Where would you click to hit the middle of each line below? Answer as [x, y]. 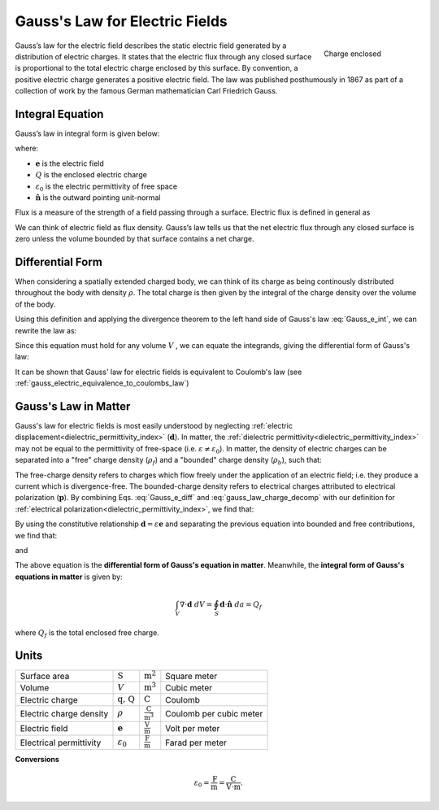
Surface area [45, 676]
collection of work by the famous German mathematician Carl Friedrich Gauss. [146, 91]
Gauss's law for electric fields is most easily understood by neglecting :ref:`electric [154, 426]
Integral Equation [59, 114]
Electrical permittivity [61, 742]
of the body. [35, 304]
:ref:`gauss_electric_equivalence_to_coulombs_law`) [102, 383]
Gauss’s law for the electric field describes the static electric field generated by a [151, 46]
